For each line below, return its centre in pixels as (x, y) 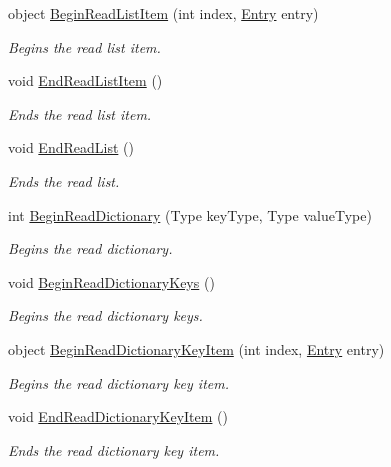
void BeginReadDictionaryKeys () (111, 281)
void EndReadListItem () (85, 80)
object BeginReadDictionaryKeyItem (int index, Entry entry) (196, 348)
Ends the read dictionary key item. (114, 449)
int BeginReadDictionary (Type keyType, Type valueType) (190, 214)
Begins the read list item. (84, 46)
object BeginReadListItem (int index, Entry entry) (163, 13)
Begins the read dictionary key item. (118, 382)
